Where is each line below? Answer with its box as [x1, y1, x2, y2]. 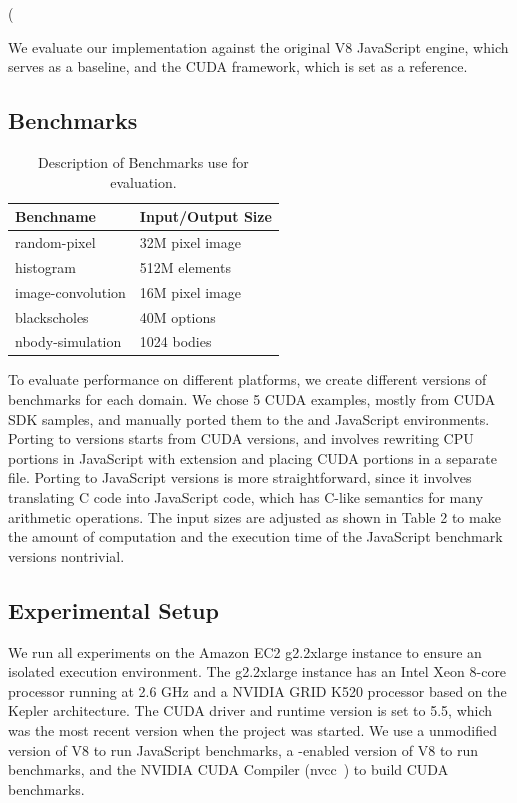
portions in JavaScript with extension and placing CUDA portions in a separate [8, 447, 497, 468]
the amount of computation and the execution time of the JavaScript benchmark [8, 526, 503, 547]
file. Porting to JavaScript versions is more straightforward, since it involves [8, 467, 472, 488]
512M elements [139, 256, 231, 277]
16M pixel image [139, 281, 241, 302]
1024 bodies [139, 331, 212, 352]
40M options [139, 306, 216, 327]
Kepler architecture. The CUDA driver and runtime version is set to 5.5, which [8, 700, 493, 721]
